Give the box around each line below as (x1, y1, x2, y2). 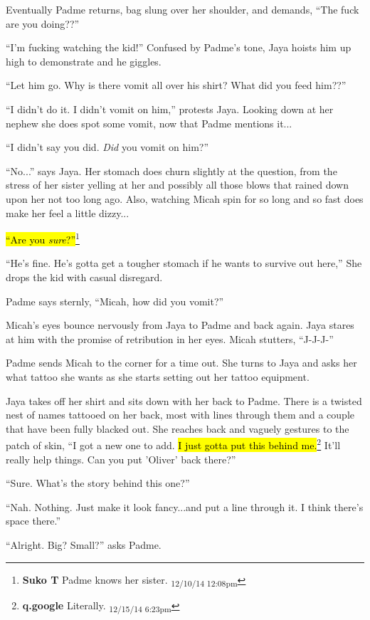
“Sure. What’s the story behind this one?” (6, 475, 190, 490)
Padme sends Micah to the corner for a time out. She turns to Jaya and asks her (6, 355, 357, 370)
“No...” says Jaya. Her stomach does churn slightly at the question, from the (6, 163, 337, 178)
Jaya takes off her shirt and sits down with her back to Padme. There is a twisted (6, 393, 362, 408)
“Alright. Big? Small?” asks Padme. (6, 537, 162, 552)
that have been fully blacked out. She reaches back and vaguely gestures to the (6, 421, 349, 436)
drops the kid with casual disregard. (6, 269, 163, 284)
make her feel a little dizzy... (6, 205, 129, 220)
